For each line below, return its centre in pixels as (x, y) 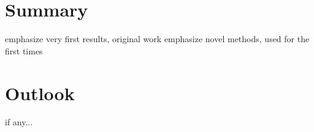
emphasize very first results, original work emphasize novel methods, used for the (157, 39)
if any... (19, 122)
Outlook (40, 93)
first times (24, 50)
